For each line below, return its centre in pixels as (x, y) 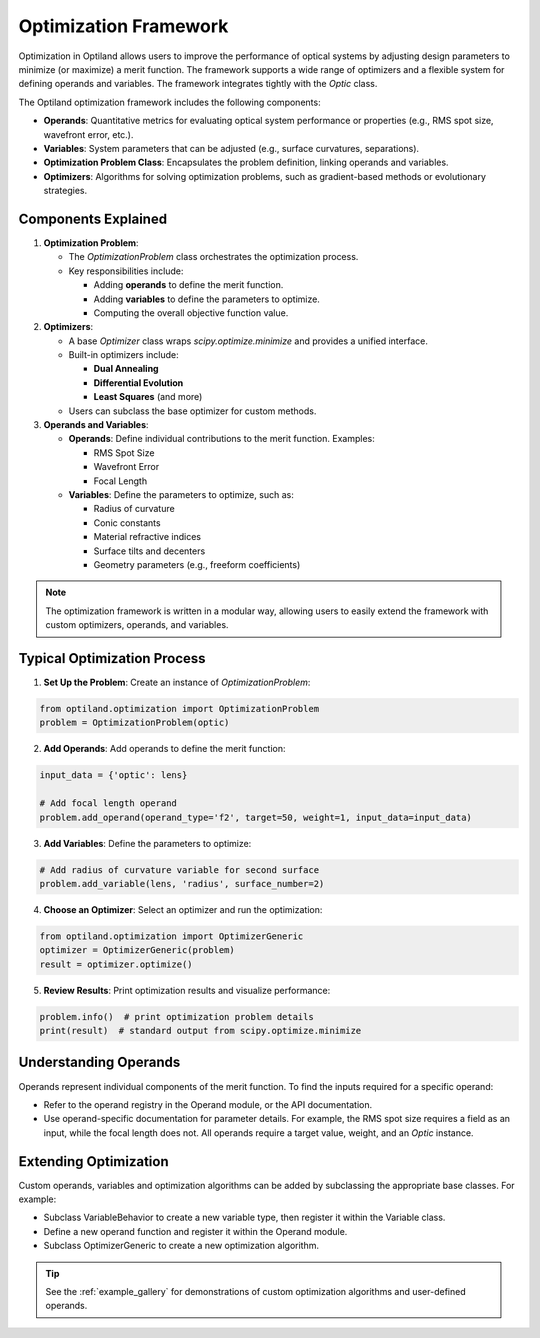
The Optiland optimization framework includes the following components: (169, 102)
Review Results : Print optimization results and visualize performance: (187, 990)
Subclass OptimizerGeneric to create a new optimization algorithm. (181, 1246)
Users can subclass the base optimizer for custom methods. (192, 411)
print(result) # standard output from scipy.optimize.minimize (200, 1031)
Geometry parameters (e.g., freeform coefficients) (197, 564)
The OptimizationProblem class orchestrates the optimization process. (213, 257)
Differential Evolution (138, 382)
